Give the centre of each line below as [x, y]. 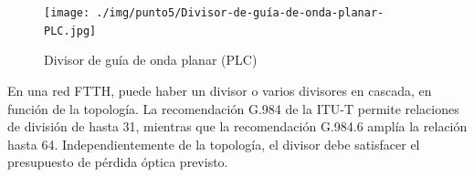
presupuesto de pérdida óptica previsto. [118, 162]
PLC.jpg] [70, 31]
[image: [67, 13]
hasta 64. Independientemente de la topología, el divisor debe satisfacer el [214, 144]
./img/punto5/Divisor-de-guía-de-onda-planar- [240, 13]
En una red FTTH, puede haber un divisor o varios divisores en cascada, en [220, 90]
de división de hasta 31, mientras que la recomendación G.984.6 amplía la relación [237, 126]
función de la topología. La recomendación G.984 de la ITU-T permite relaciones [233, 108]
